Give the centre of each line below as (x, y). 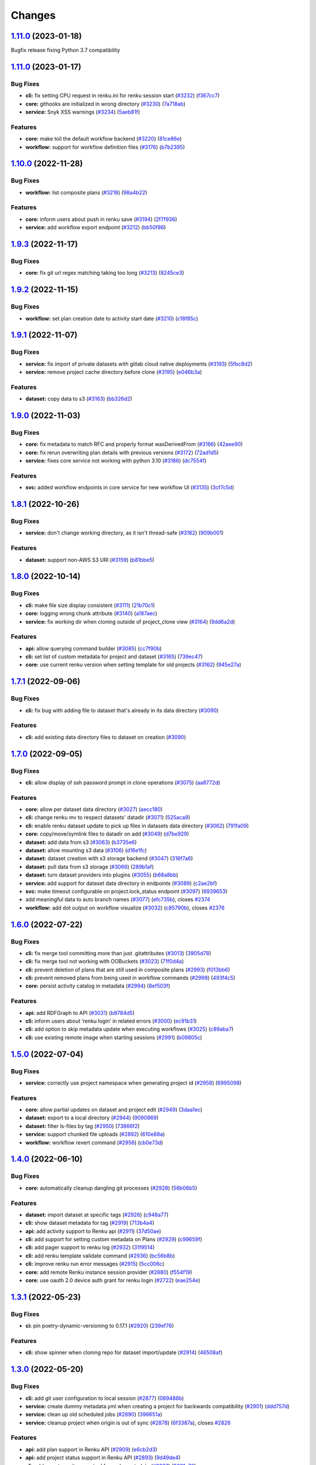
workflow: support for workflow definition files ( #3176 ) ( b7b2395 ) (105, 147)
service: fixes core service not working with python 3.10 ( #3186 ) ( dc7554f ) (116, 461)
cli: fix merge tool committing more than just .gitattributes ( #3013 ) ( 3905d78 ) (118, 953)
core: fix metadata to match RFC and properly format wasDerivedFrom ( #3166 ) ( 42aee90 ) (134, 444)
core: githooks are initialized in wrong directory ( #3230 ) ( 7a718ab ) (105, 104)
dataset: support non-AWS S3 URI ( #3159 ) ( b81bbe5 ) (90, 560)
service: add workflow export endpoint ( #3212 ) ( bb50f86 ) (96, 227)
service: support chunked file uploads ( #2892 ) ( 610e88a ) (95, 1134)
